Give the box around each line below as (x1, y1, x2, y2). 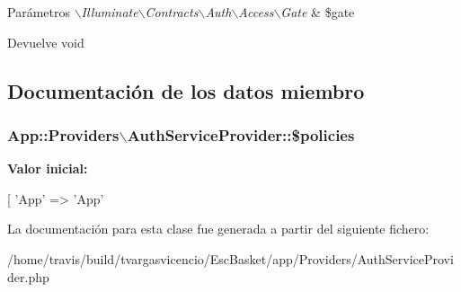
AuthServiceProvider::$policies (127, 123, 355, 146)
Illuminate (81, 3, 138, 21)
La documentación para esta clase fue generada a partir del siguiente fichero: (7, 219, 430, 238)
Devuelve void (7, 32, 84, 51)
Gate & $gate (280, 3, 355, 21)
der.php (7, 267, 49, 286)
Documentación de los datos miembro (7, 76, 365, 104)
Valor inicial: (7, 159, 88, 178)
